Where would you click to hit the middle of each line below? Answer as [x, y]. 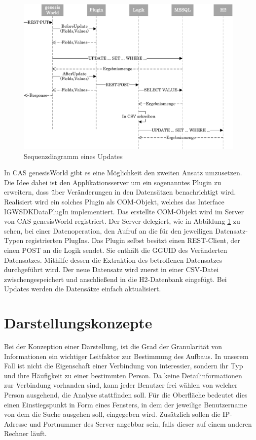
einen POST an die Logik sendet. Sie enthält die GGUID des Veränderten [116, 250]
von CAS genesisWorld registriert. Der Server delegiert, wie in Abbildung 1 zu [122, 221]
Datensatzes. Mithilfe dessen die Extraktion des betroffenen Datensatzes [113, 260]
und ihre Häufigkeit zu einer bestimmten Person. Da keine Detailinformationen [123, 375]
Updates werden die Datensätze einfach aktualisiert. [83, 289]
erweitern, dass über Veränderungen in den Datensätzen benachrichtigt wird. [120, 192]
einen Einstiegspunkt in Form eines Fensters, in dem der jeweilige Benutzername [126, 404]
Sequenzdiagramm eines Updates [73, 156]
